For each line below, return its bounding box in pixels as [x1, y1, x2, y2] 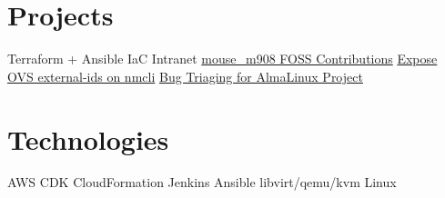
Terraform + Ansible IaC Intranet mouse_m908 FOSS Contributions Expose [7, 49, 438, 68]
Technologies [7, 120, 169, 157]
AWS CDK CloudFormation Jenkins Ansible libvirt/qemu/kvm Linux [7, 173, 397, 192]
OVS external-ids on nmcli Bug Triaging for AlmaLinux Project [7, 66, 363, 85]
